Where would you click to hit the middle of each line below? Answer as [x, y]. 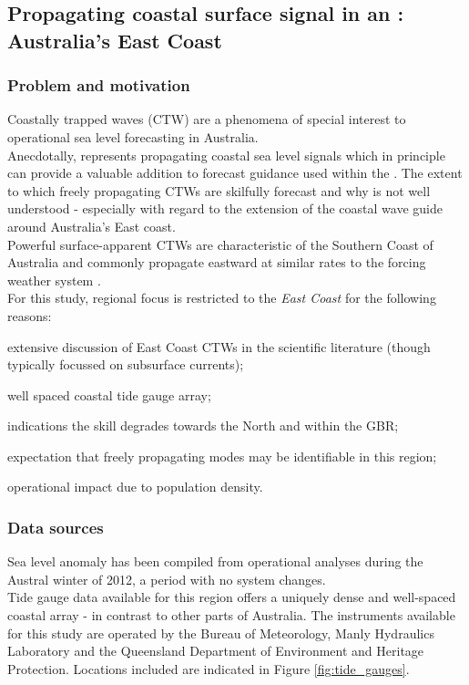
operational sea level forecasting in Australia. [133, 136]
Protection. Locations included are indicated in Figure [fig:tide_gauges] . [209, 668]
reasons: [30, 315]
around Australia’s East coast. [92, 226]
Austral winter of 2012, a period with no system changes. [167, 579]
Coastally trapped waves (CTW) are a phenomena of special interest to [207, 119]
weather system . [54, 280]
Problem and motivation [99, 85]
